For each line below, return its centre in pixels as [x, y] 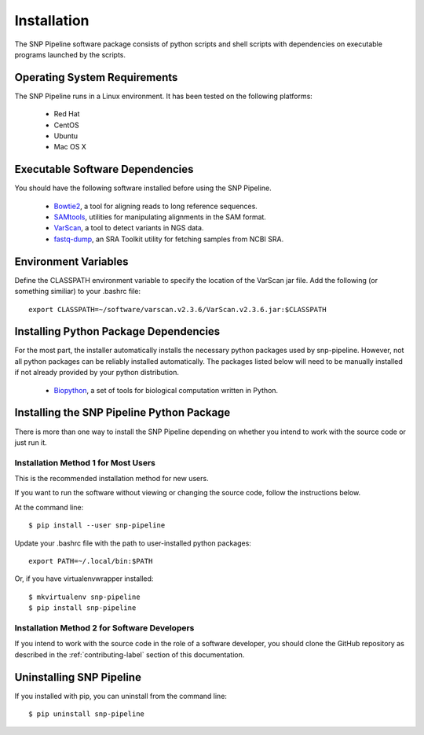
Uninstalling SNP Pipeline [78, 677]
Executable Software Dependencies [104, 169]
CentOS [66, 125]
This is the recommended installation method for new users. [111, 479]
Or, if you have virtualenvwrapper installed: [84, 579]
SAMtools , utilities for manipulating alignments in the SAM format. [160, 217]
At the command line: [49, 507]
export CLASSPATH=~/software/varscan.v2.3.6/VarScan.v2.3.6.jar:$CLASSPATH [177, 309]
